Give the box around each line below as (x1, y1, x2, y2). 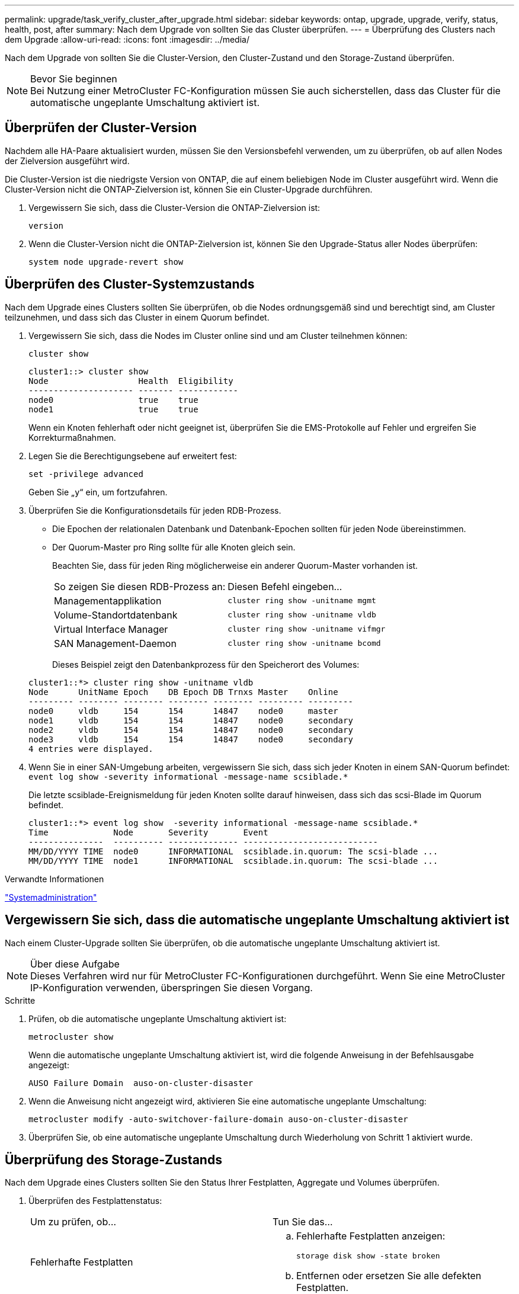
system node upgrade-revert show (28, 257, 184, 267)
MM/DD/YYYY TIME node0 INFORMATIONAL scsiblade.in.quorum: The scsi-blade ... (28, 846, 438, 856)
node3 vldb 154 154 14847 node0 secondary (28, 734, 353, 744)
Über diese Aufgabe (30, 957, 120, 970)
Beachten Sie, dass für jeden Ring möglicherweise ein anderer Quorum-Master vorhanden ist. (52, 560, 418, 571)
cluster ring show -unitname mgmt (228, 596, 376, 606)
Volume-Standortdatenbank (54, 608, 178, 621)
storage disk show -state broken (296, 1251, 440, 1261)
